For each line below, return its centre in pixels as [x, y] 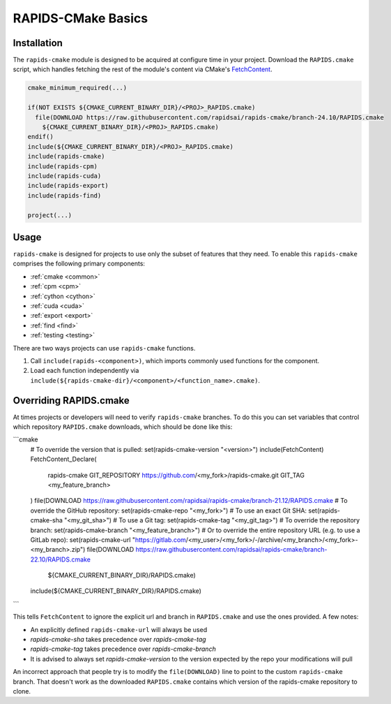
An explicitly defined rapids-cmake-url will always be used [119, 629]
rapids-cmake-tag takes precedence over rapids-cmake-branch [123, 649]
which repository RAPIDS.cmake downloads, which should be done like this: [123, 427]
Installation [38, 43]
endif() [40, 137]
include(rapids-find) [64, 195]
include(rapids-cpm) [62, 166]
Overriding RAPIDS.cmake [71, 401]
